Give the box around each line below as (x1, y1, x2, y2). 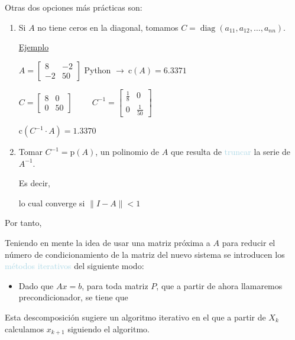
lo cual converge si (18, 196, 85, 209)
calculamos (5, 322, 44, 335)
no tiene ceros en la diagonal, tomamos (37, 21, 179, 33)
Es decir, (18, 177, 50, 189)
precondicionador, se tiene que (18, 291, 128, 303)
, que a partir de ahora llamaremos (156, 279, 283, 292)
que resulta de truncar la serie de (170, 145, 291, 158)
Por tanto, (5, 216, 42, 229)
